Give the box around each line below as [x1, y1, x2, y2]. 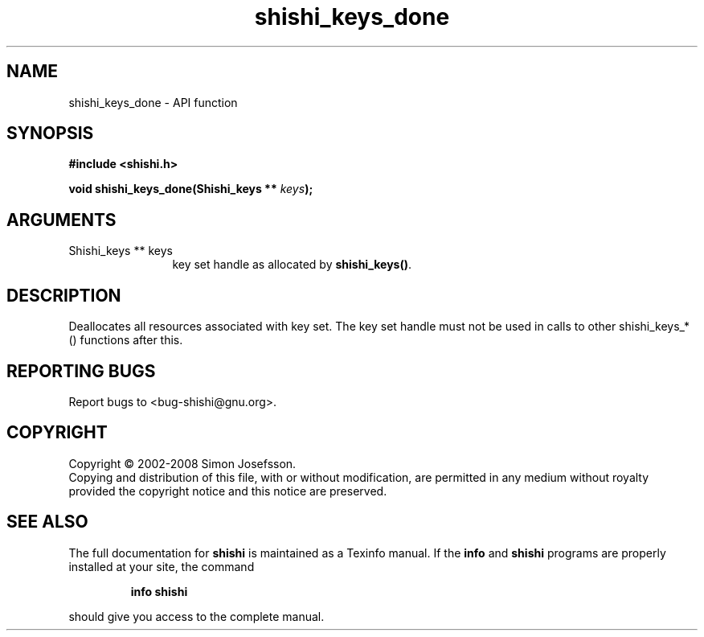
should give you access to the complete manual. [68, 609, 325, 623]
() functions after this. [68, 333, 183, 347]
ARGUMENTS [6, 209, 117, 230]
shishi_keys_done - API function [68, 95, 238, 109]
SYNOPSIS [6, 123, 94, 144]
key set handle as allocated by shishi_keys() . [172, 257, 412, 272]
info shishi [130, 584, 188, 598]
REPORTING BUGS [6, 360, 156, 381]
